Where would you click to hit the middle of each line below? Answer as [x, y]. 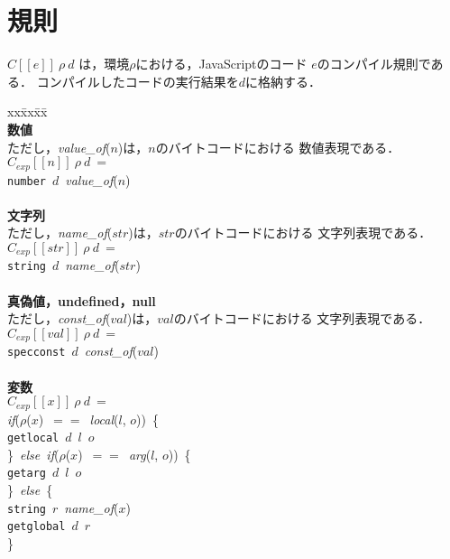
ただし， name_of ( [60, 233]
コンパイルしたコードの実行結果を [138, 81]
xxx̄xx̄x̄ [28, 112]
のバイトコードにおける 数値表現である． [278, 147]
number [27, 181]
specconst [37, 353]
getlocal [33, 438]
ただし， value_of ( [59, 147]
